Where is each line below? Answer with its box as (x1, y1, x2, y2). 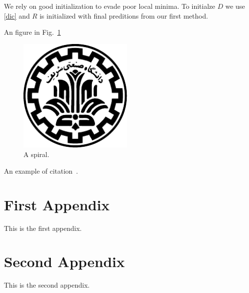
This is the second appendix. (4, 280, 90, 290)
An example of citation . (4, 165, 78, 176)
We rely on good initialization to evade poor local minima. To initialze (4, 1, 215, 11)
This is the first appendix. (4, 223, 82, 233)
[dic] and (4, 10, 30, 21)
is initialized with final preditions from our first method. (39, 10, 208, 21)
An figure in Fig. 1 (4, 27, 61, 37)
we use (225, 1, 245, 11)
